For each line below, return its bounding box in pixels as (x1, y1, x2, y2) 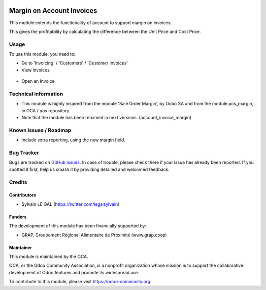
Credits (9, 179, 27, 186)
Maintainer (9, 244, 32, 251)
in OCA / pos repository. (21, 107, 70, 113)
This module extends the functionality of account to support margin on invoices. (9, 20, 172, 26)
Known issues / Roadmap (9, 127, 71, 133)
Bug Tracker (9, 149, 39, 156)
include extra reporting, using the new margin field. (21, 137, 126, 143)
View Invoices (21, 67, 50, 73)
